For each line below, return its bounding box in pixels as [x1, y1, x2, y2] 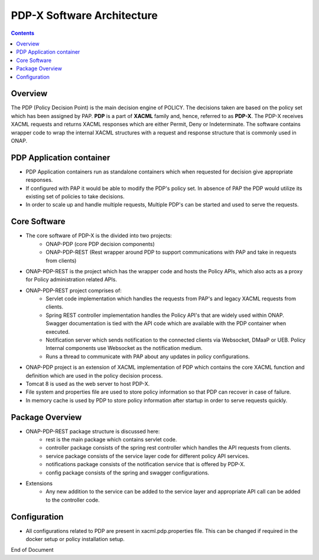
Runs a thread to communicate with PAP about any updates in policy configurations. [45, 353, 250, 360]
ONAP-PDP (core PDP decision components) [45, 240, 155, 247]
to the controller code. [45, 496, 100, 503]
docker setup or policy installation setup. [25, 536, 125, 543]
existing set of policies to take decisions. [25, 193, 125, 200]
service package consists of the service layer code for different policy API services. [45, 452, 250, 460]
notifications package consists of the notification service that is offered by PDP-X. [45, 461, 245, 468]
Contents [11, 30, 35, 37]
